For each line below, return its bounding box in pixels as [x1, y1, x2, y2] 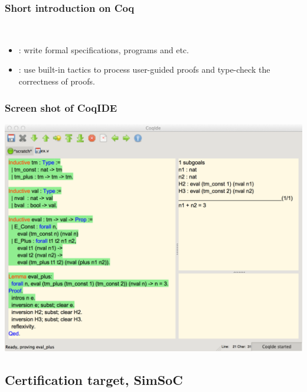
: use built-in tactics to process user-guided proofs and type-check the [18, 63, 270, 76]
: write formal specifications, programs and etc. [18, 43, 189, 56]
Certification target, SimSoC [5, 370, 183, 388]
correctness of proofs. [18, 75, 95, 87]
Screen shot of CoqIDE [5, 100, 117, 115]
